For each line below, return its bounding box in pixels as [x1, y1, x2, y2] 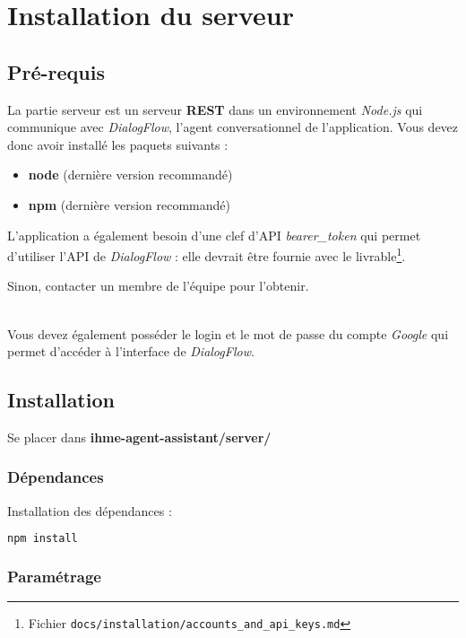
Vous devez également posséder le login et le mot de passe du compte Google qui [7, 324, 449, 343]
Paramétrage [7, 565, 101, 588]
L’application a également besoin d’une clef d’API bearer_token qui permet [7, 225, 421, 244]
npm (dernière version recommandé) [28, 195, 230, 214]
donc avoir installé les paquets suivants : [7, 135, 229, 153]
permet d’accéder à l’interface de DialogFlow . [7, 342, 255, 361]
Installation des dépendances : [7, 501, 172, 520]
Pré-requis [7, 57, 105, 85]
